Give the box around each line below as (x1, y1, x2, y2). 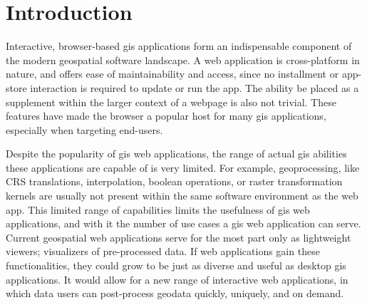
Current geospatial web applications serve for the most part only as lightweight (6, 229, 351, 244)
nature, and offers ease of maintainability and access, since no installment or (6, 66, 339, 81)
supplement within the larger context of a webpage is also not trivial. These (6, 94, 336, 109)
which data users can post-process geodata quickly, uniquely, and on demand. (6, 286, 344, 301)
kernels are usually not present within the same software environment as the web (6, 188, 358, 203)
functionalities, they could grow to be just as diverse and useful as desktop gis (6, 258, 346, 273)
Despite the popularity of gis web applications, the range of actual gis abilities (6, 146, 347, 161)
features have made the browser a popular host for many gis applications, (6, 108, 326, 123)
